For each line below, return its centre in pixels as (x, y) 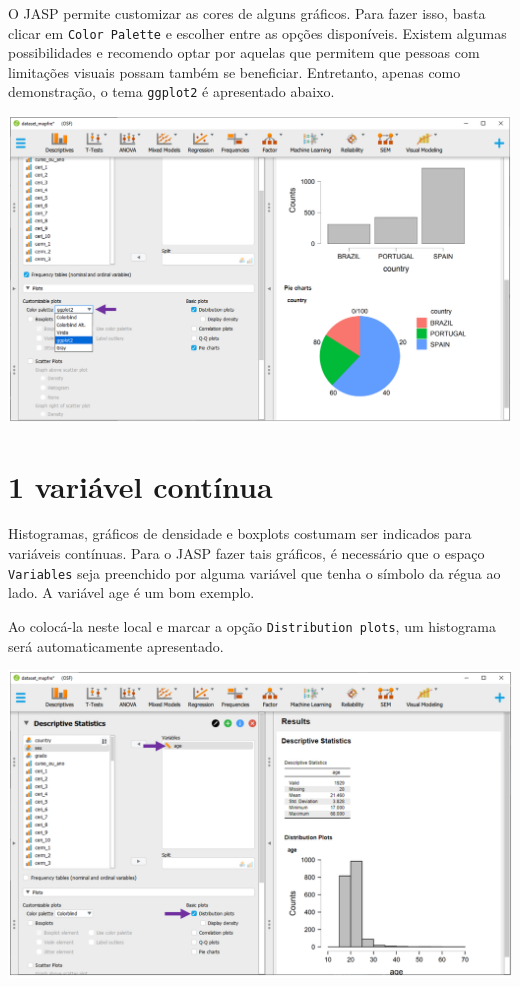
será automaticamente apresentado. (116, 645)
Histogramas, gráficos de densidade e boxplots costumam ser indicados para (240, 533)
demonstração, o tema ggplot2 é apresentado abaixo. (171, 91)
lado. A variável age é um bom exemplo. (131, 592)
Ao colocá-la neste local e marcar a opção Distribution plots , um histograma (252, 625)
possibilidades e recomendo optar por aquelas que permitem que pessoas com (244, 52)
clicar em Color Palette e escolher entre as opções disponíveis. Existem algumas (257, 32)
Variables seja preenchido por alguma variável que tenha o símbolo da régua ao (254, 572)
